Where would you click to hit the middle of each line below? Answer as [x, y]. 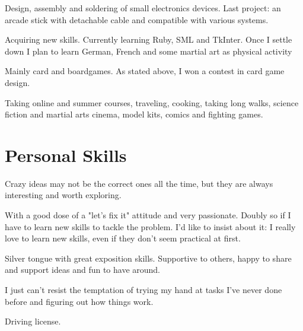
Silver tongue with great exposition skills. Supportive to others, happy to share [148, 258]
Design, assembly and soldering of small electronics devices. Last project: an [143, 8]
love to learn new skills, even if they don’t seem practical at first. [123, 238]
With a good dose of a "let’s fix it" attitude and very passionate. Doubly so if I [148, 215]
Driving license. [33, 321]
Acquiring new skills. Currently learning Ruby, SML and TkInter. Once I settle [149, 39]
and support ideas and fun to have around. [83, 270]
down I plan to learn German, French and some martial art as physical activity [149, 51]
